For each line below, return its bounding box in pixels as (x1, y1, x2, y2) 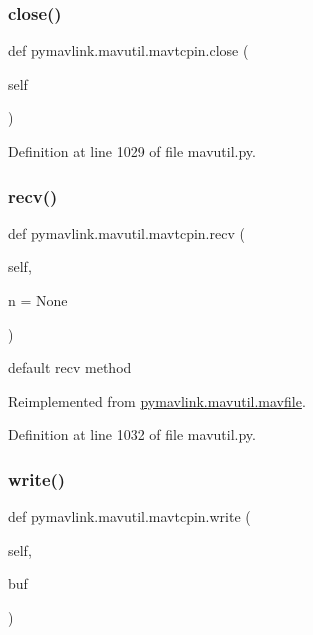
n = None (8, 290, 68, 310)
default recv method (8, 357, 132, 378)
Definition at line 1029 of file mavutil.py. (8, 141, 256, 161)
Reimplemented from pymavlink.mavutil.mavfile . (8, 390, 306, 411)
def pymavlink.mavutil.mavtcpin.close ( (8, 40, 249, 61)
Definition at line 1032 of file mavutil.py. (8, 424, 256, 445)
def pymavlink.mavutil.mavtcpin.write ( (8, 506, 251, 527)
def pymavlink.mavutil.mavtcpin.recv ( (8, 222, 245, 243)
